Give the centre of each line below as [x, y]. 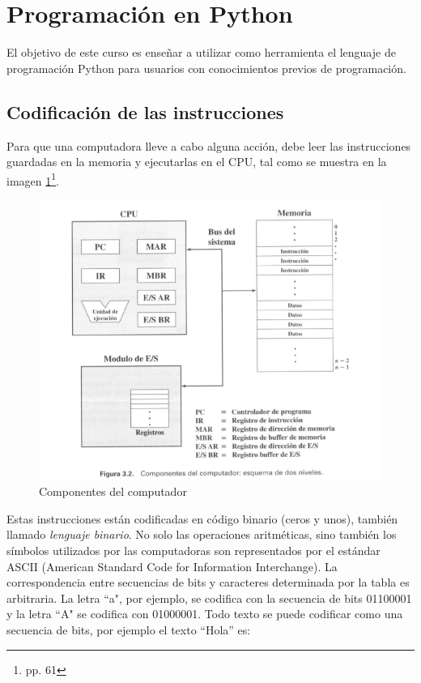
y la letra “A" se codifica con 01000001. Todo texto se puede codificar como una [205, 614]
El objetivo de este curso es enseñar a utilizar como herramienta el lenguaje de [201, 52]
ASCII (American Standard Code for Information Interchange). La [172, 566]
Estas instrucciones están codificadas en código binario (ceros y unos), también [202, 518]
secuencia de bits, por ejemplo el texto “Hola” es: [129, 629]
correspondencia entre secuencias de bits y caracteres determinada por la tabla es [208, 582]
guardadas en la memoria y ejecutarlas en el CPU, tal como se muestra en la [197, 162]
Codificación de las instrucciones [145, 111]
